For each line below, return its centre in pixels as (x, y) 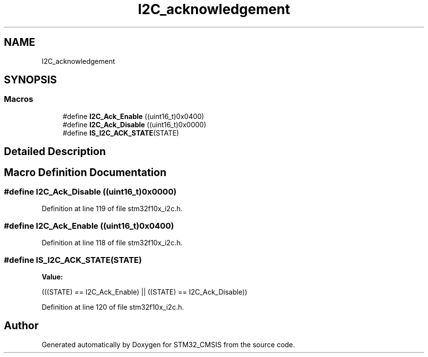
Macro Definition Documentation (85, 172)
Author (21, 326)
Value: (52, 277)
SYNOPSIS (31, 80)
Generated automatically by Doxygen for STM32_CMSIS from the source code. (168, 344)
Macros (19, 99)
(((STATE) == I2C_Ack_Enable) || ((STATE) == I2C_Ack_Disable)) (145, 292)
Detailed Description (55, 152)
